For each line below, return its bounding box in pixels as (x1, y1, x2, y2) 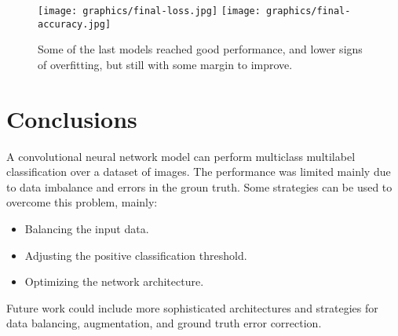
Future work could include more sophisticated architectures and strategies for (6, 299, 378, 316)
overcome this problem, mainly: (6, 194, 158, 210)
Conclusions (6, 102, 137, 134)
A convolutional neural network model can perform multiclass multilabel (6, 148, 356, 164)
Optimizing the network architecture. (24, 273, 204, 290)
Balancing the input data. (24, 221, 149, 236)
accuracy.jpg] (38, 18, 111, 30)
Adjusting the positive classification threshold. (24, 247, 247, 263)
